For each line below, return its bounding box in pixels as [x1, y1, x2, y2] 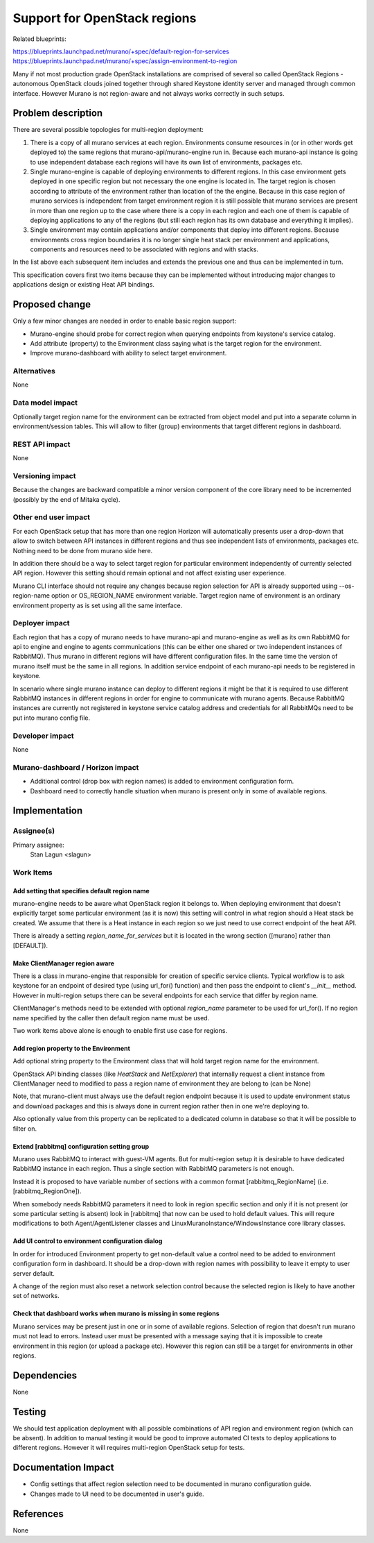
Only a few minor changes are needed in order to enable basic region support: [12, 317, 237, 326]
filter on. [12, 1124, 37, 1133]
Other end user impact [12, 512, 90, 522]
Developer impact [12, 731, 74, 741]
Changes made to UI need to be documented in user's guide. [30, 1490, 204, 1498]
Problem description [12, 108, 103, 119]
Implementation [12, 805, 83, 817]
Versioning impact [12, 471, 76, 480]
